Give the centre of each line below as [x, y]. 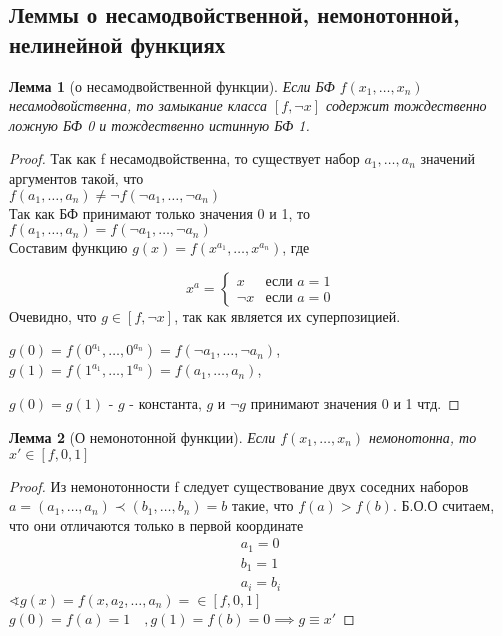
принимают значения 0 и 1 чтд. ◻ [355, 403]
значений [447, 158]
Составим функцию [68, 247]
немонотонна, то [423, 436]
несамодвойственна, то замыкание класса [138, 105]
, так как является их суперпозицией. [287, 315]
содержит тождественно [406, 105]
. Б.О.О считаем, [443, 505]
